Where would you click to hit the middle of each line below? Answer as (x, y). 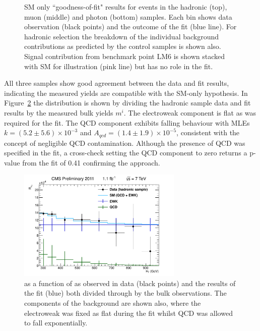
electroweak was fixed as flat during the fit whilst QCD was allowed (128, 313)
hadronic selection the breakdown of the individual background (122, 36)
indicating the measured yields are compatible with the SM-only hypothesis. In (126, 93)
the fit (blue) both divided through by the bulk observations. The (125, 293)
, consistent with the (208, 132)
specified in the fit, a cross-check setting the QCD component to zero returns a (126, 153)
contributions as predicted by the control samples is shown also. (123, 46)
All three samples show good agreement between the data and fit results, (117, 83)
